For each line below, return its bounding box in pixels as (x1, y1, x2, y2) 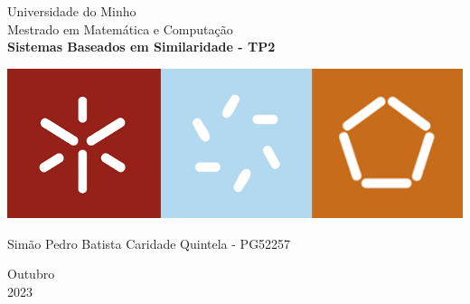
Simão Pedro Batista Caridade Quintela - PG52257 (7, 233, 291, 252)
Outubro (7, 264, 55, 283)
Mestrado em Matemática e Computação (7, 19, 233, 38)
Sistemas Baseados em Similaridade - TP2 (7, 37, 276, 56)
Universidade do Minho (7, 2, 136, 20)
